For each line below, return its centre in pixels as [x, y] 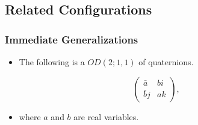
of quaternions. [166, 62]
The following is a [52, 62]
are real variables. [106, 116]
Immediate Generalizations [72, 39]
